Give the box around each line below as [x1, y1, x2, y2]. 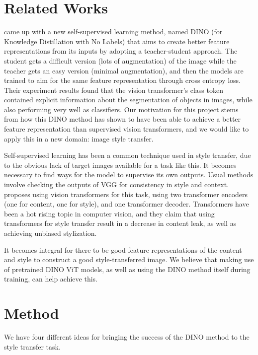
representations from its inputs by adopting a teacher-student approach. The [4, 46, 238, 56]
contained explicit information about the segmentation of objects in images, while [4, 94, 253, 105]
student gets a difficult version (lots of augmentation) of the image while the [4, 55, 237, 66]
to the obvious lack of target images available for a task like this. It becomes [4, 159, 237, 170]
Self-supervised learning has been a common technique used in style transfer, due [4, 150, 251, 160]
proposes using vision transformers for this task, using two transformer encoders [4, 189, 248, 199]
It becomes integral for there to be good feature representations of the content [4, 244, 242, 255]
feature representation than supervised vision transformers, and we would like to [4, 124, 249, 134]
